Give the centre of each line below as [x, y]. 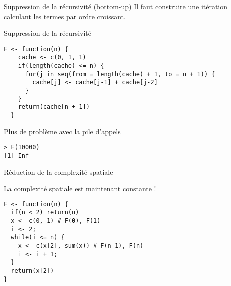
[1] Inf [17, 155]
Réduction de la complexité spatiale [59, 171]
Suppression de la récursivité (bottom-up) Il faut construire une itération [116, 6]
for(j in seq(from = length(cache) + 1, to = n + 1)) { [120, 74]
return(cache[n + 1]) [54, 107]
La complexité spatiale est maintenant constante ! [80, 188]
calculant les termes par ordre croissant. [65, 16]
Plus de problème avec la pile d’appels [62, 131]
